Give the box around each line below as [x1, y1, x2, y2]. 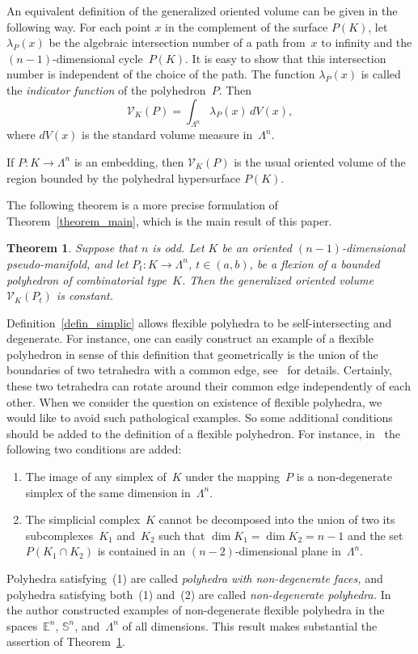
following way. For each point [6, 18, 151, 35]
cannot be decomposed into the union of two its [158, 511, 395, 528]
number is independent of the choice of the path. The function [6, 65, 315, 82]
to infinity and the [321, 34, 412, 51]
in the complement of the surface [165, 18, 328, 35]
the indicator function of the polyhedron [6, 81, 206, 98]
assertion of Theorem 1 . [6, 633, 125, 650]
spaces [6, 617, 38, 634]
